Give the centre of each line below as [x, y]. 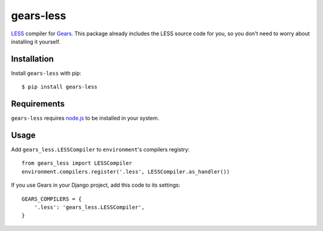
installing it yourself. [36, 41]
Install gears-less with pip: [46, 73]
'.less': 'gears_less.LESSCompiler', [89, 207]
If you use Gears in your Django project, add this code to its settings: [96, 185]
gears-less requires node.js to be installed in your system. [85, 118]
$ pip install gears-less [60, 87]
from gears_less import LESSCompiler [77, 163]
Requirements [38, 104]
